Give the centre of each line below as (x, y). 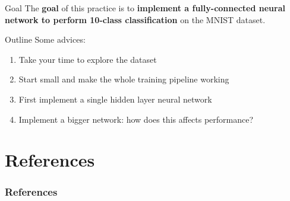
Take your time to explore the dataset (88, 59)
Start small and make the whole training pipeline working (124, 79)
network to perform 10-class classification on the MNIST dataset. (135, 19)
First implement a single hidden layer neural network (115, 99)
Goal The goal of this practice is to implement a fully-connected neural (145, 8)
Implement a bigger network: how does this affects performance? (136, 119)
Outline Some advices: (45, 39)
